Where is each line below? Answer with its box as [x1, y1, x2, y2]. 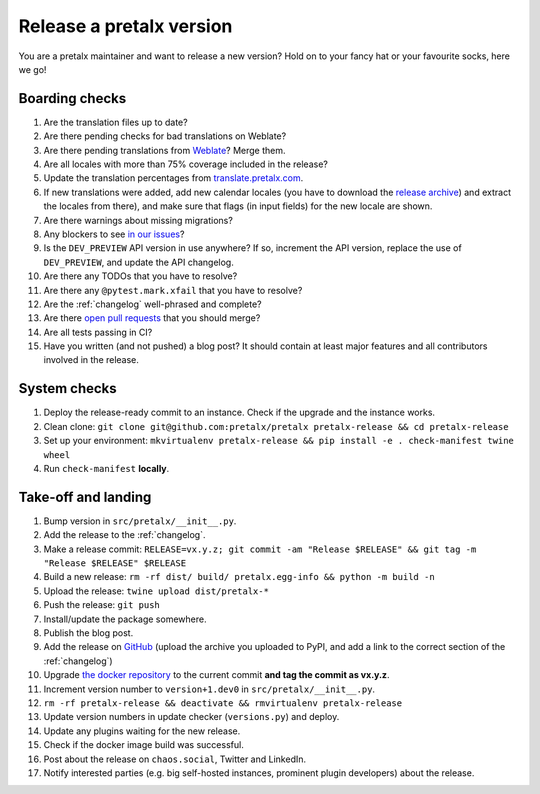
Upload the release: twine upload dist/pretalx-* [43, 585, 270, 597]
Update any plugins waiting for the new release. [43, 725, 241, 737]
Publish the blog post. [43, 626, 134, 639]
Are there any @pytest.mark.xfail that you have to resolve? [43, 284, 303, 296]
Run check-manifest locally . [43, 462, 170, 474]
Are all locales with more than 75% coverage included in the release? [43, 158, 329, 170]
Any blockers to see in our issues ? [43, 228, 185, 240]
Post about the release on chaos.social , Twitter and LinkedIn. [43, 753, 307, 765]
